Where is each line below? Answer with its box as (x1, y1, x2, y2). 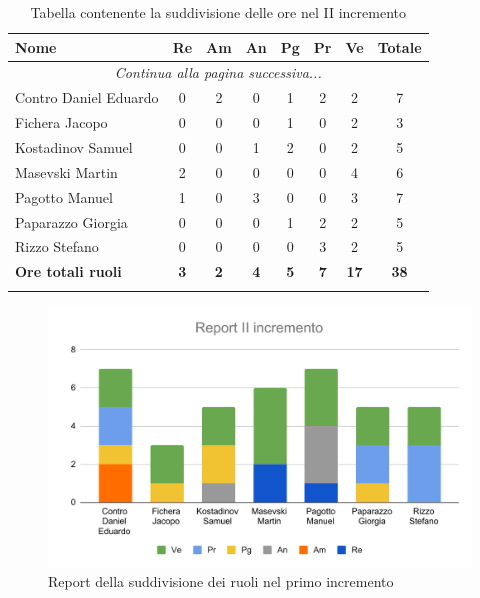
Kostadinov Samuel (15, 136, 133, 157)
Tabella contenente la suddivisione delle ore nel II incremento (30, 2, 407, 22)
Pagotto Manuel (15, 186, 113, 207)
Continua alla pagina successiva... (114, 62, 322, 83)
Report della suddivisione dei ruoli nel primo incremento (48, 571, 394, 592)
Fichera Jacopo (15, 112, 108, 133)
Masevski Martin (15, 161, 118, 182)
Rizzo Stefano (15, 236, 99, 257)
